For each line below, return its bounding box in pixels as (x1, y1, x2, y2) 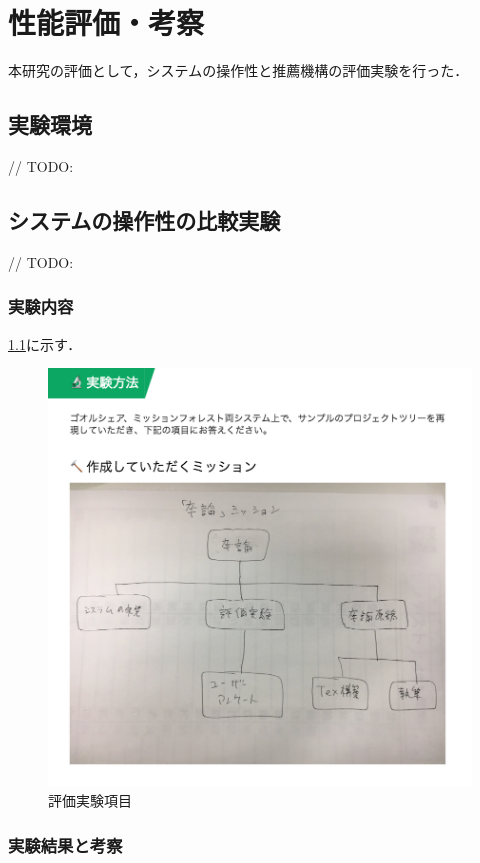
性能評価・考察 (8, 2, 205, 43)
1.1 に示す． (8, 333, 82, 354)
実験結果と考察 (8, 833, 123, 857)
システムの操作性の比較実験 (8, 204, 281, 235)
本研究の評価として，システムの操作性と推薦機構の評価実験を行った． (8, 60, 469, 81)
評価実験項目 (48, 790, 132, 811)
